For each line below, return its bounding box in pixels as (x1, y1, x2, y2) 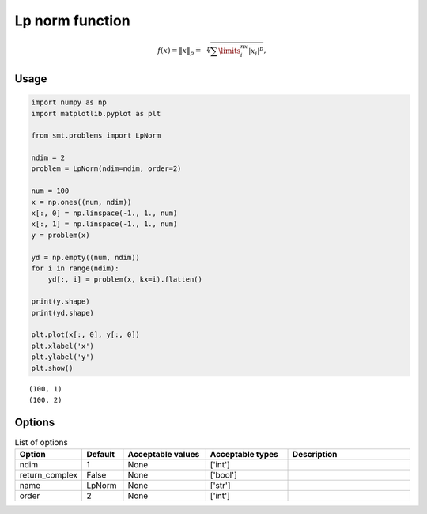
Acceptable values (127, 449, 200, 460)
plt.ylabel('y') (31, 353, 95, 361)
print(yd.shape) (31, 308, 95, 317)
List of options (14, 437, 69, 448)
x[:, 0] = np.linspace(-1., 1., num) (31, 209, 178, 217)
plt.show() (31, 364, 74, 372)
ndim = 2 (31, 153, 66, 162)
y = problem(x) (31, 230, 90, 240)
